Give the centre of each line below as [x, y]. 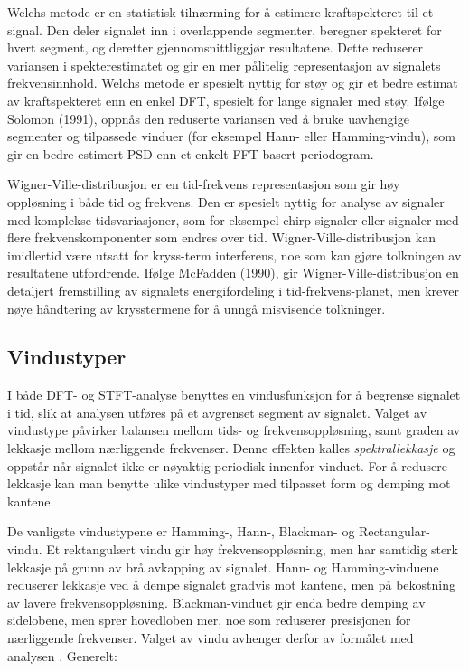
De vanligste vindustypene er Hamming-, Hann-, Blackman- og [181, 531]
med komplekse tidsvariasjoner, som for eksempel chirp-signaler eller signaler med [233, 219]
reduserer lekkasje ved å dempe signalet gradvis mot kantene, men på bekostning [231, 585]
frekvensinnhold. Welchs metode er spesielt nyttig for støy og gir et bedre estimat [233, 83]
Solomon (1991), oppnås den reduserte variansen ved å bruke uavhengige [208, 118]
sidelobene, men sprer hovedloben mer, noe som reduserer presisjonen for [209, 620]
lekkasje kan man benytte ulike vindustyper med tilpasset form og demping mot [229, 483]
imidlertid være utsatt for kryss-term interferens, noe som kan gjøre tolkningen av [234, 255]
